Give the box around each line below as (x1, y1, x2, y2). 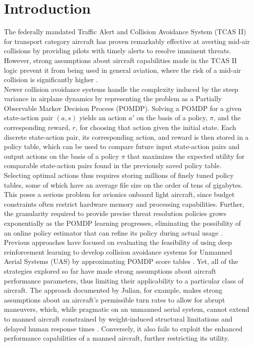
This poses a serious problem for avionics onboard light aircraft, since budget (4, 189, 235, 199)
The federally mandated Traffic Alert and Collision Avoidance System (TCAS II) (4, 26, 246, 37)
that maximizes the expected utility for (127, 151, 245, 161)
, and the (213, 112, 241, 123)
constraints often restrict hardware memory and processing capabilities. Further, (4, 198, 245, 209)
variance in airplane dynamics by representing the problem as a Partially (4, 93, 222, 104)
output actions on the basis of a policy (4, 151, 119, 161)
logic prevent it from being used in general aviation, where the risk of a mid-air (4, 65, 241, 75)
